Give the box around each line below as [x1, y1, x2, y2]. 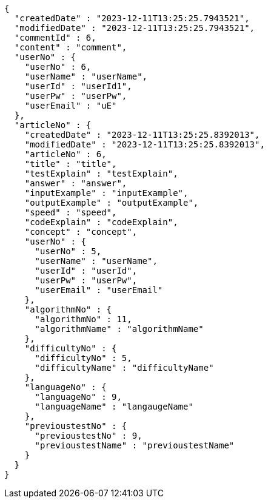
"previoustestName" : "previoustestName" [35, 441, 235, 450]
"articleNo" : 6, [24, 149, 107, 159]
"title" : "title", [24, 159, 117, 169]
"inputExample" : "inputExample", [24, 188, 189, 198]
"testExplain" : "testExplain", [24, 169, 178, 178]
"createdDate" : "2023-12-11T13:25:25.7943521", [14, 13, 250, 23]
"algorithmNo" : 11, [35, 314, 132, 324]
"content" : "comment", [14, 42, 127, 52]
